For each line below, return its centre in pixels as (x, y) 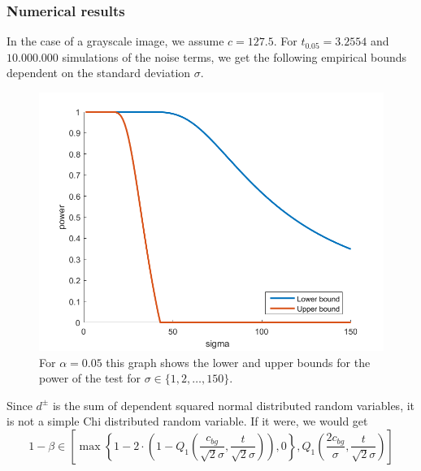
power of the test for (90, 378)
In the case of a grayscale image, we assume (115, 41)
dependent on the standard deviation (99, 73)
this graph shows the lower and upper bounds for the (238, 362)
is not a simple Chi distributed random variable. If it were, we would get (187, 421)
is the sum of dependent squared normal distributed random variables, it (234, 405)
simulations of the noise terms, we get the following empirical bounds (234, 56)
